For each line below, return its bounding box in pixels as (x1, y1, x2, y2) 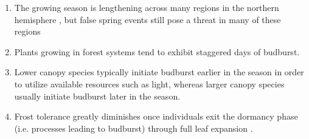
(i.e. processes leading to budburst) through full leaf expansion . (14, 121, 253, 134)
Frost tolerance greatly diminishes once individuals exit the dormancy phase (14, 110, 298, 123)
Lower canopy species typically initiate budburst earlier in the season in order (14, 66, 304, 78)
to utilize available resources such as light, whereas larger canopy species (14, 77, 285, 90)
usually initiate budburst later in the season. (14, 89, 181, 102)
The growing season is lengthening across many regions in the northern (14, 1, 279, 13)
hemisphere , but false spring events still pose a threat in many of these (14, 13, 281, 25)
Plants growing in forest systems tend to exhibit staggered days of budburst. (14, 45, 300, 58)
